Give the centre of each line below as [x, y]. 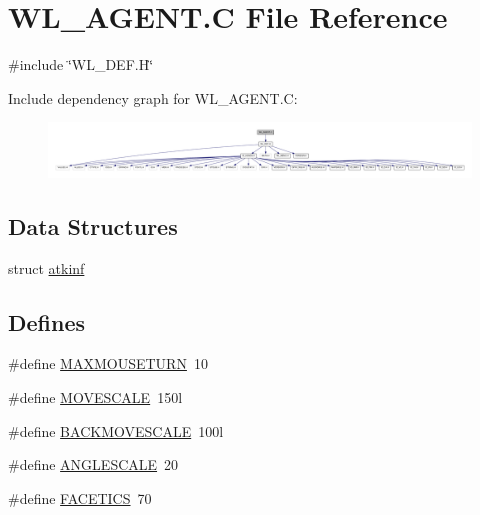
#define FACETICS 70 [80, 497]
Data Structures [93, 225]
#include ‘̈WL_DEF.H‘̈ [81, 64]
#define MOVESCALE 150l [95, 396]
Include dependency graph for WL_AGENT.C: [153, 97]
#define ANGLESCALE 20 [93, 464]
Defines [47, 321]
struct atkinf [46, 267]
